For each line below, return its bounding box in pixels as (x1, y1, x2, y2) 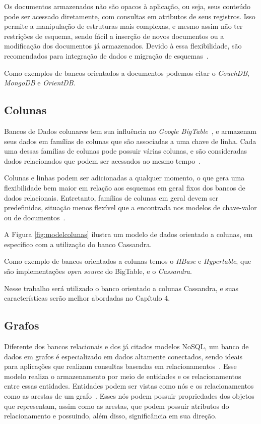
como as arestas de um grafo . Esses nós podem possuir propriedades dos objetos (4, 391, 254, 401)
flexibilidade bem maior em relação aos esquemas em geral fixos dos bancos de (4, 182, 245, 193)
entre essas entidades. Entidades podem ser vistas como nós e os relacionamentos (4, 381, 254, 391)
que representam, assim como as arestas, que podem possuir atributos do (4, 400, 229, 411)
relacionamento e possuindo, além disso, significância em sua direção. (4, 410, 217, 421)
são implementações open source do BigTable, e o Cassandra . (4, 266, 192, 276)
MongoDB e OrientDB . (4, 77, 76, 88)
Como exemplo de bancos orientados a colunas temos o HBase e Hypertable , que (4, 256, 251, 266)
